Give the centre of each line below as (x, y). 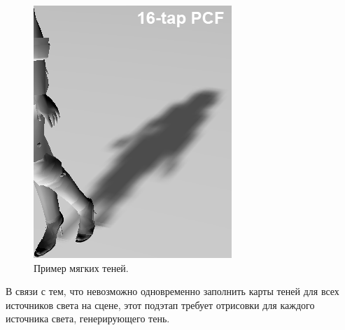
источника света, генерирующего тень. (88, 318)
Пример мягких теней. (81, 267)
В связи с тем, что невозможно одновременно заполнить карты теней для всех (172, 291)
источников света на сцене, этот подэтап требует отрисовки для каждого (160, 304)
